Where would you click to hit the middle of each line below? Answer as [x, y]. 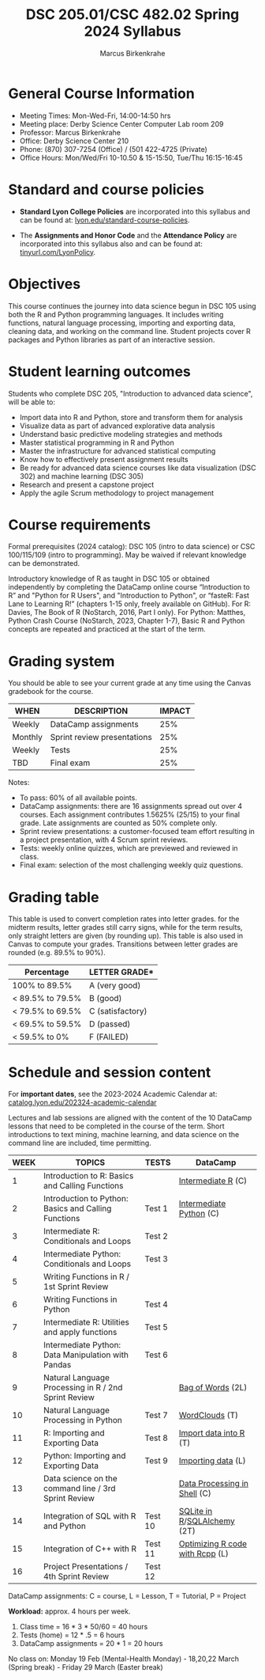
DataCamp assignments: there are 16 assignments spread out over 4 [131, 806]
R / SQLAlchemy [207, 1521]
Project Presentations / [86, 1567]
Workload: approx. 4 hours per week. [70, 1611]
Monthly [28, 738]
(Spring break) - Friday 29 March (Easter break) [86, 1667]
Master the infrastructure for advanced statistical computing [118, 451]
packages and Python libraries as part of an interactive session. [112, 339]
